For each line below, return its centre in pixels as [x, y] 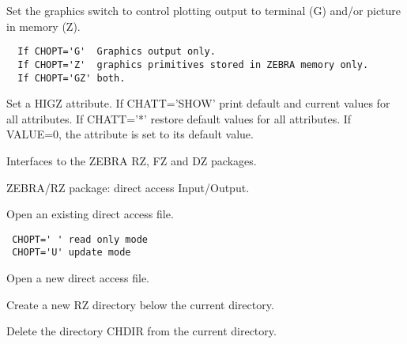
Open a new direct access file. [78, 278]
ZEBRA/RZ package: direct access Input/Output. [128, 187]
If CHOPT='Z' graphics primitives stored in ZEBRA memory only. [193, 64]
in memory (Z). [43, 26]
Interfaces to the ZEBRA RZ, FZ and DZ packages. [132, 160]
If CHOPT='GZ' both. [72, 78]
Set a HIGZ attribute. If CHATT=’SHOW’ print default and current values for [198, 103]
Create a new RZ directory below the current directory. [140, 304]
